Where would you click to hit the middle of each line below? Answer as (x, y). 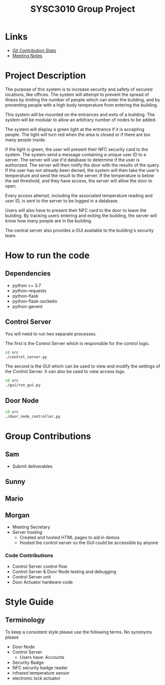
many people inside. (26, 139)
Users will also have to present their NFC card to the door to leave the (76, 210)
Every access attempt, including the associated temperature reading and (79, 195)
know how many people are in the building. (49, 221)
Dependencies (28, 274)
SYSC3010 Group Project (83, 9)
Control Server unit (32, 577)
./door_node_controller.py (33, 416)
